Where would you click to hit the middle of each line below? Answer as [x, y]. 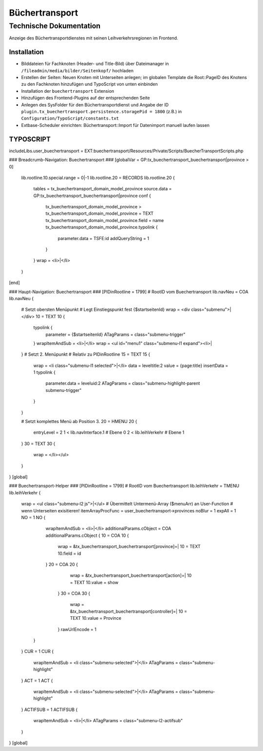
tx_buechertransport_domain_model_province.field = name [105, 220]
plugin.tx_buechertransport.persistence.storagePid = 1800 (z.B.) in [102, 112]
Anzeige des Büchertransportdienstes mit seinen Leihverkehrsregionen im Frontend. [94, 38]
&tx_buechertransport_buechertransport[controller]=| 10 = [129, 611]
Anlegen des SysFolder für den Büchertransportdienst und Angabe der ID [95, 104]
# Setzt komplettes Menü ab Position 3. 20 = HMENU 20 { [79, 422]
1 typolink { [44, 372]
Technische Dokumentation [55, 26]
